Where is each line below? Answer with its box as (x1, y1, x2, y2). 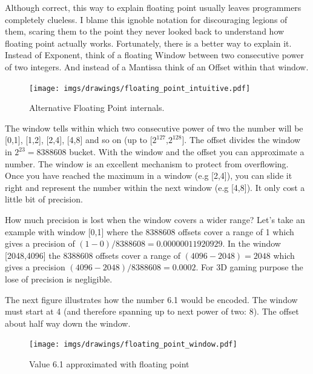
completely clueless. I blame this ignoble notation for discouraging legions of (5, 13, 288, 25)
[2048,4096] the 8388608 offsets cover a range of (5, 249, 180, 261)
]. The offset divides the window (182, 133, 301, 146)
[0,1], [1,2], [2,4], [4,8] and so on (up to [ (5, 133, 153, 146)
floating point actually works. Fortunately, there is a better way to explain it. (5, 36, 292, 49)
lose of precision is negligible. (5, 272, 113, 285)
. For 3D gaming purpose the (196, 261, 303, 273)
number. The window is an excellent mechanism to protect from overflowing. (5, 157, 289, 170)
